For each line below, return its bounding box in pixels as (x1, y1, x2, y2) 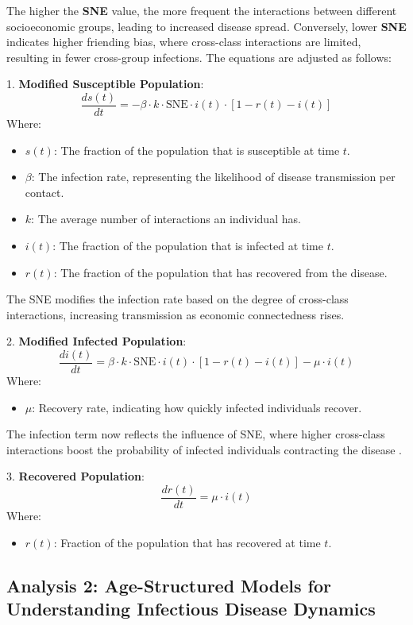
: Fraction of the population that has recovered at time (53, 534, 321, 550)
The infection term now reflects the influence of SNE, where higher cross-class (6, 426, 385, 442)
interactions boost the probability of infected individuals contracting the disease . (6, 441, 402, 457)
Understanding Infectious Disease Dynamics (6, 596, 376, 621)
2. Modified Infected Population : (6, 333, 187, 349)
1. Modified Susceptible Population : (6, 75, 204, 92)
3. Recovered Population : (6, 468, 145, 484)
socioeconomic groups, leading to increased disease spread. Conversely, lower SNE (6, 17, 407, 34)
